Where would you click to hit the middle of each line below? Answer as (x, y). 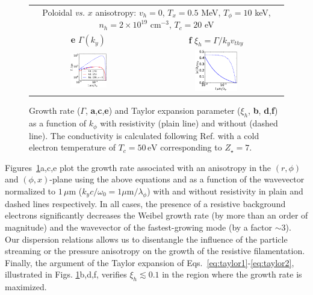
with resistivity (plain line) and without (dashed (189, 123)
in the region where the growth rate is (232, 274)
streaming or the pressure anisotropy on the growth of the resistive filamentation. (155, 251)
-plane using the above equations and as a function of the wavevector (177, 179)
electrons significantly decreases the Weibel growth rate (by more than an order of (156, 215)
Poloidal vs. (64, 12)
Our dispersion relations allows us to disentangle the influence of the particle (146, 239)
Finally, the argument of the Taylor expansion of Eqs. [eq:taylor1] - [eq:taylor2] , (150, 262)
